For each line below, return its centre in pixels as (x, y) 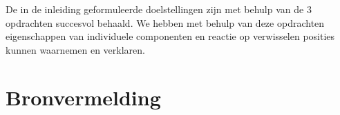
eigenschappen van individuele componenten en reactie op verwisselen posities (170, 36)
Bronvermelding (83, 97)
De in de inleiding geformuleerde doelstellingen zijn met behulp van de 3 (159, 9)
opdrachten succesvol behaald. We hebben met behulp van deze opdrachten (165, 22)
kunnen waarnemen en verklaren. (75, 49)
